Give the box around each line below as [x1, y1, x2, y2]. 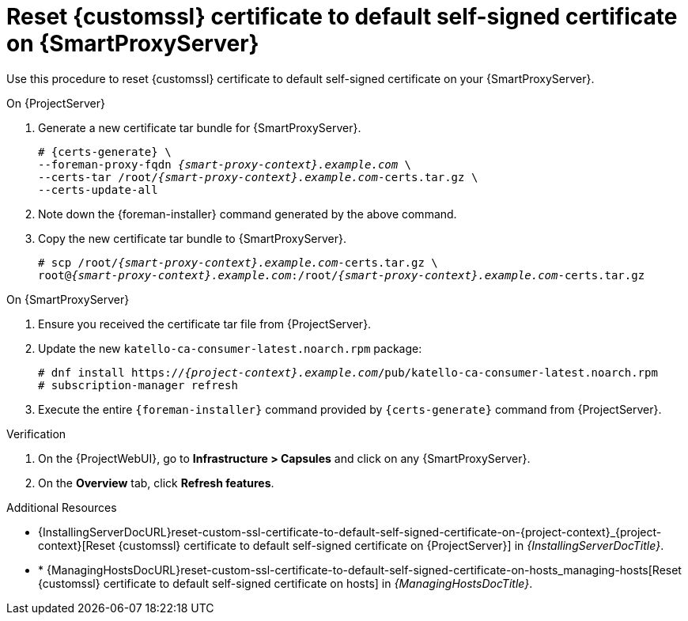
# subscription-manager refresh [38, 378, 238, 392]
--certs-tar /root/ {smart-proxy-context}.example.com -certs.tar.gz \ [38, 170, 478, 184]
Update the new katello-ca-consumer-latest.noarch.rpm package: [38, 341, 422, 355]
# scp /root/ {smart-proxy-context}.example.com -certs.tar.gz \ [38, 256, 438, 269]
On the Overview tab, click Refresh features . [38, 475, 274, 490]
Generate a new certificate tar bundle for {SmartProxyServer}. [38, 120, 361, 134]
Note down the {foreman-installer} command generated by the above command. [38, 206, 457, 221]
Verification [6, 426, 66, 441]
